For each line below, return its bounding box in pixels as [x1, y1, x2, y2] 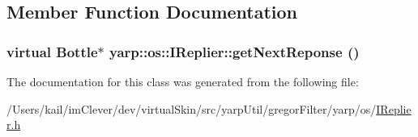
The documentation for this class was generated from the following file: [6, 73, 359, 89]
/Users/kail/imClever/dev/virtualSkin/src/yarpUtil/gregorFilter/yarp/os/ [6, 100, 377, 117]
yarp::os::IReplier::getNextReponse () [109, 41, 360, 61]
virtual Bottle [6, 41, 98, 61]
